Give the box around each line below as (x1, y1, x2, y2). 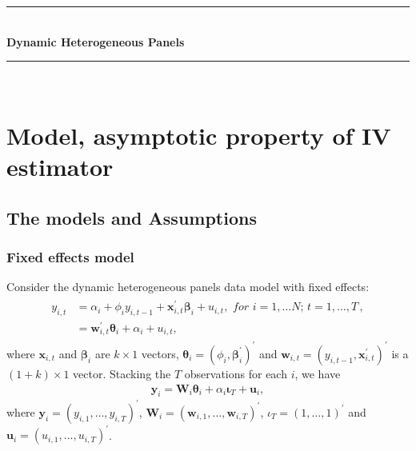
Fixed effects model (6, 247, 134, 267)
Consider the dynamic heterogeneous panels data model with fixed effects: (6, 278, 370, 295)
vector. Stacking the (73, 365, 171, 381)
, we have (294, 365, 341, 381)
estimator (6, 150, 114, 183)
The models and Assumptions (6, 205, 257, 229)
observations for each (184, 365, 287, 381)
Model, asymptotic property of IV (6, 118, 391, 151)
